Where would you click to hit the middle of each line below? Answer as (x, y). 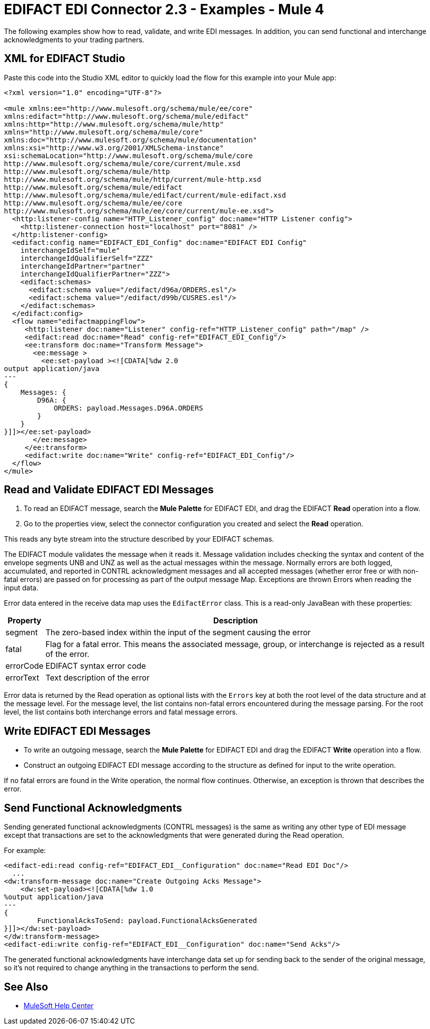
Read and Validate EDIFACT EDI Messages (109, 490)
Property (24, 621)
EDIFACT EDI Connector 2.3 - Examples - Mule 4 (164, 9)
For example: (25, 851)
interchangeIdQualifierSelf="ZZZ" (87, 258)
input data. (21, 588)
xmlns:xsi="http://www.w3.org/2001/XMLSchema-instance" (114, 148)
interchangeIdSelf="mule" (70, 250)
